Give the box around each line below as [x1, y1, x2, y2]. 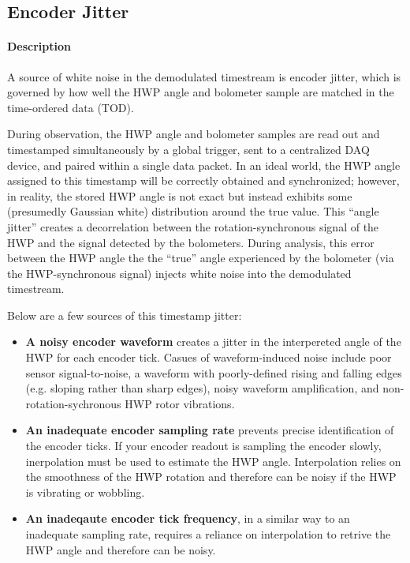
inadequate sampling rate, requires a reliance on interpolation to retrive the [25, 526, 391, 542]
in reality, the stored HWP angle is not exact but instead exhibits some [7, 187, 352, 204]
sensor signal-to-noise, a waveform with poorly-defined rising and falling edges [25, 364, 402, 381]
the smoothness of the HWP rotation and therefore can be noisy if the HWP [25, 468, 397, 485]
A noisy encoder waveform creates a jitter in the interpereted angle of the [25, 333, 401, 350]
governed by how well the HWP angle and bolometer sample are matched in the [7, 84, 394, 100]
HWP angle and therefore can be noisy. [25, 541, 216, 557]
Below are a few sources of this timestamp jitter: [7, 306, 242, 323]
